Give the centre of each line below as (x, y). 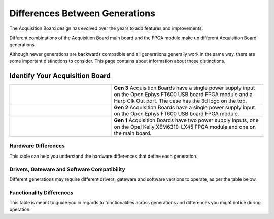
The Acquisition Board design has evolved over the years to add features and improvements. (106, 28)
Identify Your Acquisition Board (60, 75)
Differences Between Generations (82, 13)
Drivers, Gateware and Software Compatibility (67, 169)
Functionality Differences (41, 192)
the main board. (133, 133)
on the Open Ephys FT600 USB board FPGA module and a (183, 95)
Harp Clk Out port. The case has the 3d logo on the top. (180, 101)
